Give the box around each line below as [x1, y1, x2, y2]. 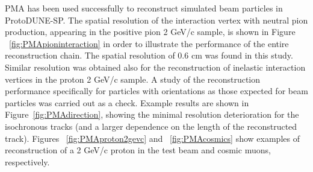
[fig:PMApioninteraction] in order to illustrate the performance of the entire [9, 37, 289, 49]
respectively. [5, 155, 50, 168]
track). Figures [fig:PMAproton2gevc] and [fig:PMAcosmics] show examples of [5, 132, 300, 144]
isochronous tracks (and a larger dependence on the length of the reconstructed [5, 119, 297, 132]
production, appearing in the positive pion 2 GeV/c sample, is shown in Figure [5, 25, 296, 38]
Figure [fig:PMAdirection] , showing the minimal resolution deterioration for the [5, 108, 299, 121]
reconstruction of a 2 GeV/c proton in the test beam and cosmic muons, [5, 144, 271, 156]
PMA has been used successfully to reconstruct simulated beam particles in [5, 2, 283, 14]
